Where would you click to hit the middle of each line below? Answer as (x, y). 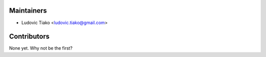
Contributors (29, 37)
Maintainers (28, 11)
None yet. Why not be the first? (41, 48)
